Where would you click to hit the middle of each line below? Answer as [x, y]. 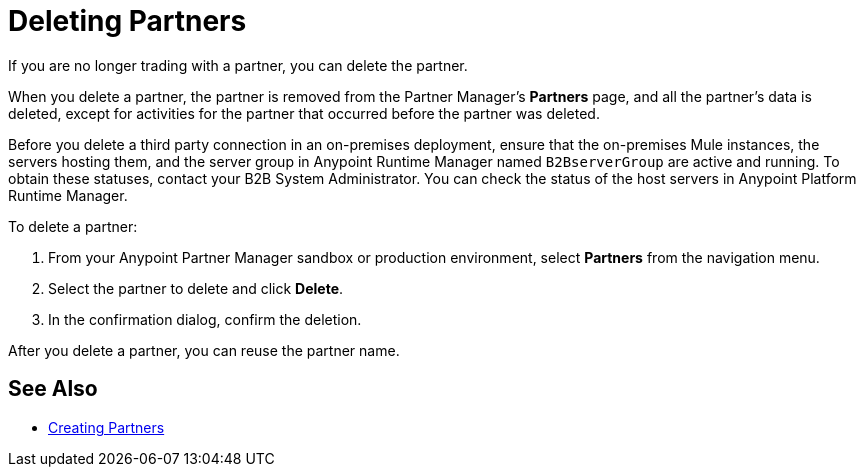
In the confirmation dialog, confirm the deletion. [205, 319]
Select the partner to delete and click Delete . [196, 288]
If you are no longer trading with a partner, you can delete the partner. [238, 65]
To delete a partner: [73, 226]
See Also [53, 389]
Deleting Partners [127, 21]
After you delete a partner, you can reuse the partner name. [204, 350]
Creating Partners [106, 427]
